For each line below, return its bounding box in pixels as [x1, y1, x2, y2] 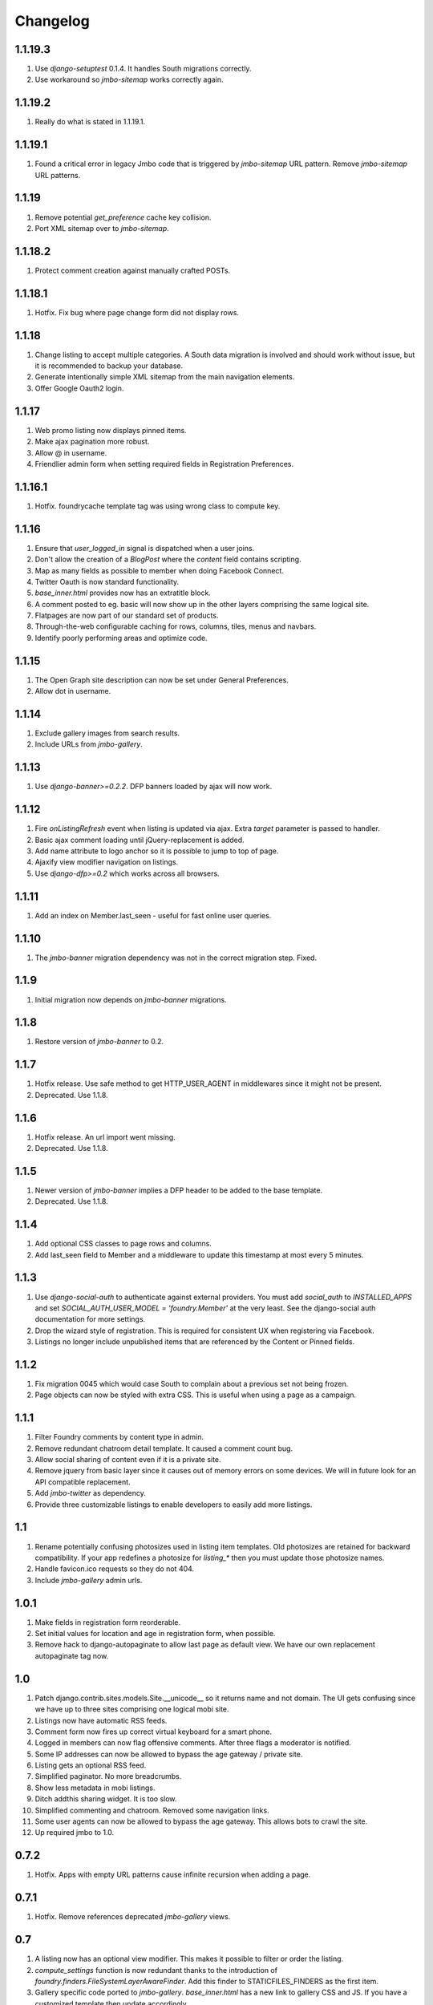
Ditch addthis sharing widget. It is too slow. [34, 1794, 177, 1804]
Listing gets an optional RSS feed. [34, 1760, 147, 1770]
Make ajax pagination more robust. [34, 437, 150, 447]
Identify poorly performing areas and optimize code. [34, 633, 208, 642]
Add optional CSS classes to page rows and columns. [34, 1239, 212, 1249]
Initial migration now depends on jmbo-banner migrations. [34, 994, 228, 1004]
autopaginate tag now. [34, 1651, 109, 1660]
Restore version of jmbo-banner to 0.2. [34, 1037, 164, 1047]
